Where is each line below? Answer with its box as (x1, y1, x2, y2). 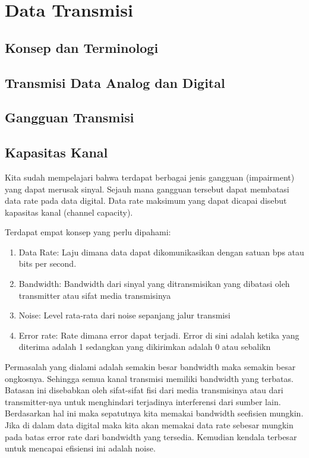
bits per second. (18, 257, 77, 270)
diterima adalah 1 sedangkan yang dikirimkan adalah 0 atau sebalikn (18, 340, 271, 353)
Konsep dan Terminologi (5, 38, 159, 56)
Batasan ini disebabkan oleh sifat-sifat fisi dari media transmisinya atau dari (5, 384, 283, 396)
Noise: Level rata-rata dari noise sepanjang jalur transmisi (18, 309, 231, 321)
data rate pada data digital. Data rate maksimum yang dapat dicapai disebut (5, 194, 287, 207)
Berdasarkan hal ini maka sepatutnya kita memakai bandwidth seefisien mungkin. (5, 407, 304, 419)
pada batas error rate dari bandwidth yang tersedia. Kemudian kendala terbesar (5, 430, 297, 443)
